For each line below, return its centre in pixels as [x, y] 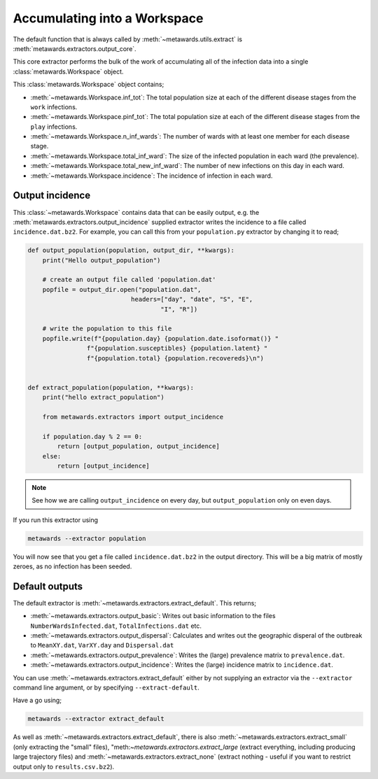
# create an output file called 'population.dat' [129, 280]
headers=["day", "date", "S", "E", [192, 300]
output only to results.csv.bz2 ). [64, 766]
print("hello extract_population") [103, 398]
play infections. [54, 127]
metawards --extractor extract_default [96, 719]
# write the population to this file [107, 329]
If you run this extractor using [55, 520]
